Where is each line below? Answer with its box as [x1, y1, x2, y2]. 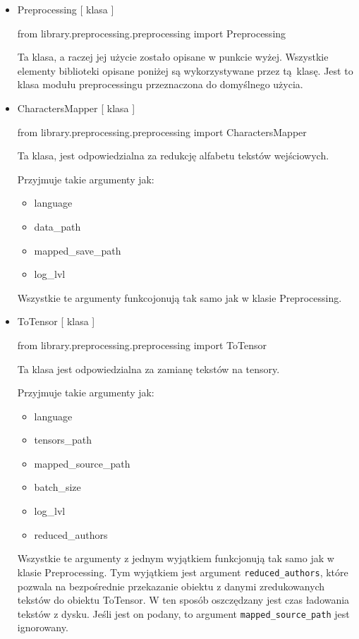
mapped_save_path [34, 243, 121, 257]
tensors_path [34, 432, 92, 447]
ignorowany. [17, 620, 68, 635]
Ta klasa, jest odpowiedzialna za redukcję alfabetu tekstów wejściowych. [17, 148, 329, 163]
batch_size [34, 480, 81, 494]
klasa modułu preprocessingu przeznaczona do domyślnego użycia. [17, 77, 303, 92]
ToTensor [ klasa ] [17, 314, 95, 329]
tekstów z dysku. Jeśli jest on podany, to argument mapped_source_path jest [17, 606, 350, 621]
